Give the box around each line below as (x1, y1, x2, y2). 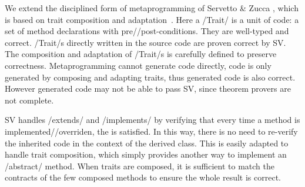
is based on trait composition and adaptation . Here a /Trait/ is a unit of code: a (5, 13, 299, 25)
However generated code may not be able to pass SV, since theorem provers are (5, 82, 291, 95)
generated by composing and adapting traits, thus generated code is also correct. (5, 71, 296, 83)
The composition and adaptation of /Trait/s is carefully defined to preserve (5, 48, 277, 60)
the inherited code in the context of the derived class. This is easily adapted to (5, 136, 289, 149)
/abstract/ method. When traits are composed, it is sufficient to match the (5, 159, 274, 172)
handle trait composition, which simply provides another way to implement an (5, 148, 287, 161)
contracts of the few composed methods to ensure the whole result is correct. (5, 171, 281, 183)
